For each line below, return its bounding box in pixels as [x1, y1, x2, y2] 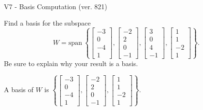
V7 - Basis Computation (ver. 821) [4, 1, 107, 11]
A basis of [4, 84, 34, 95]
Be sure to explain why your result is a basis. [4, 58, 138, 68]
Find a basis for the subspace [4, 17, 91, 27]
